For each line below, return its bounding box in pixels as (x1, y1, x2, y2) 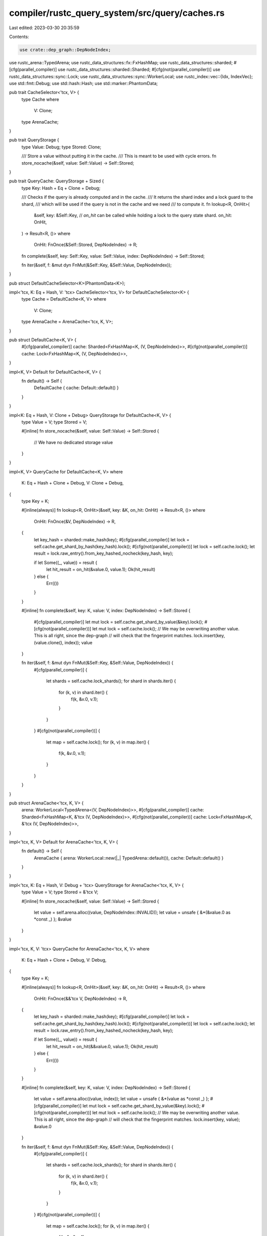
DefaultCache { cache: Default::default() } (34, 385, 119, 391)
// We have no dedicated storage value (34, 439, 113, 445)
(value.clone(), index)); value (34, 639, 92, 645)
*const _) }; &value (34, 916, 72, 922)
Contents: (9, 34, 29, 40)
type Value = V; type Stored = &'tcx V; (21, 889, 98, 895)
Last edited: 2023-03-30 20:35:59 (9, 25, 80, 31)
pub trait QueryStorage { (9, 137, 59, 143)
